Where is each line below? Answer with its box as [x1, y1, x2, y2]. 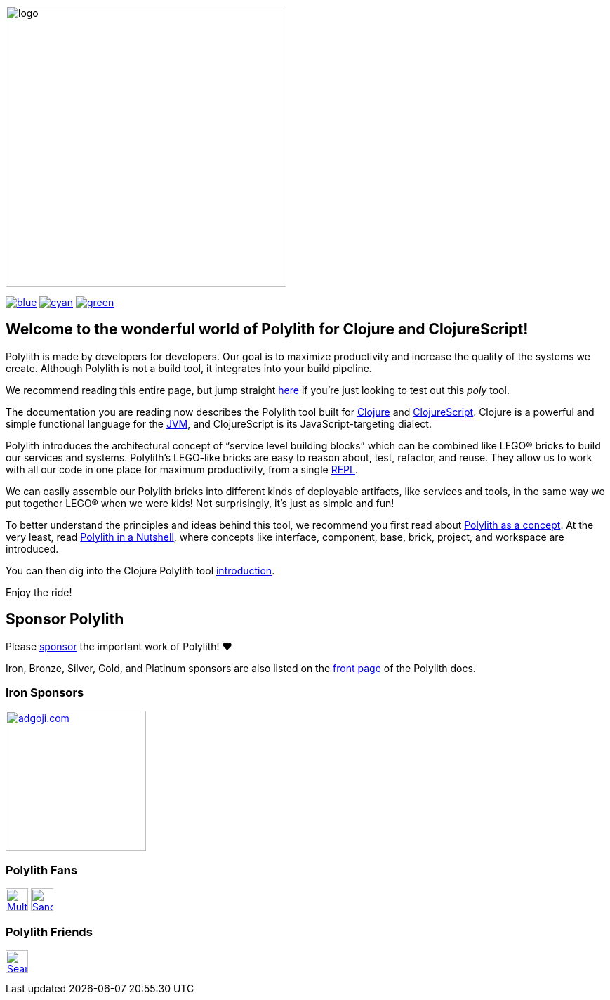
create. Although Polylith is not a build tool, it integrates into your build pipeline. [6, 362, 372, 374]
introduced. [6, 542, 59, 555]
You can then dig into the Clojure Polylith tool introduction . [6, 564, 275, 577]
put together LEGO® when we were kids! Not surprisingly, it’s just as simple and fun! [6, 496, 394, 509]
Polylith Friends [6, 924, 93, 939]
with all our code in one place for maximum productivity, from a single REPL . [6, 463, 358, 475]
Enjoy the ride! [6, 586, 72, 598]
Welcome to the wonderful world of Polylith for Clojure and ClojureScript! [6, 320, 529, 338]
